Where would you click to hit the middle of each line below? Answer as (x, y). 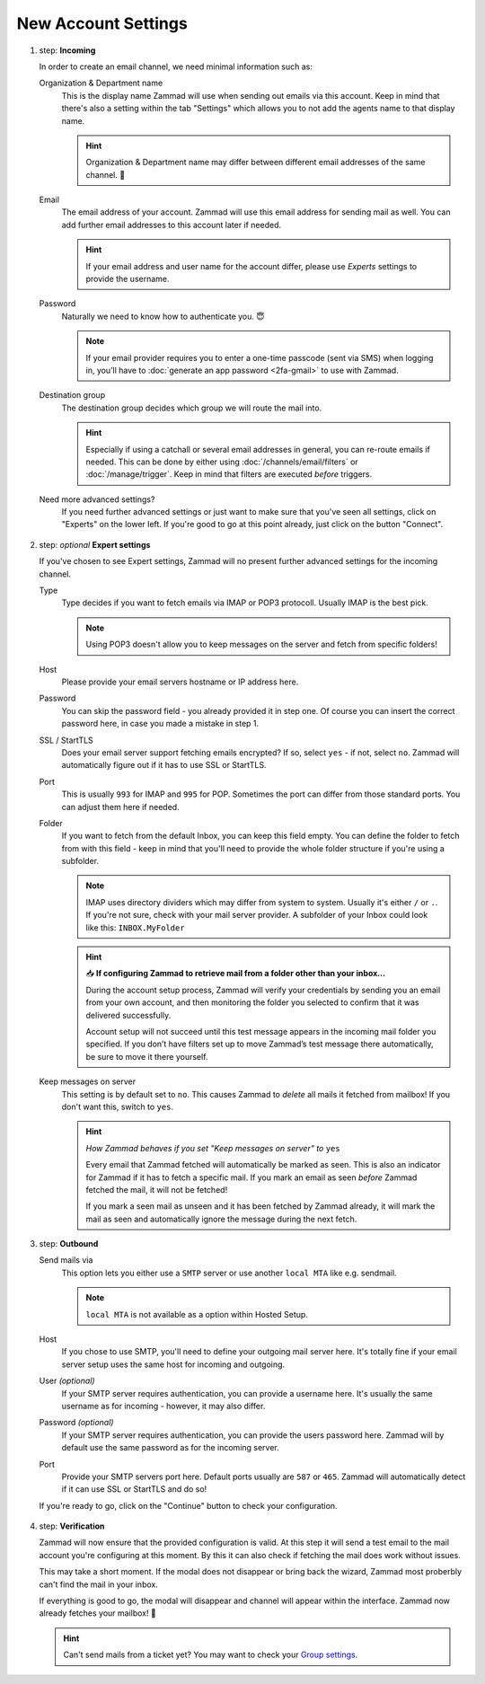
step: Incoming (67, 50)
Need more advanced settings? (97, 499)
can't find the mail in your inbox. (99, 1584)
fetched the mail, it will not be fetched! (157, 1189)
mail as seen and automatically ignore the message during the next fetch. (221, 1219)
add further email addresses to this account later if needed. (172, 225)
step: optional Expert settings (95, 544)
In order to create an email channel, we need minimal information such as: (176, 66)
